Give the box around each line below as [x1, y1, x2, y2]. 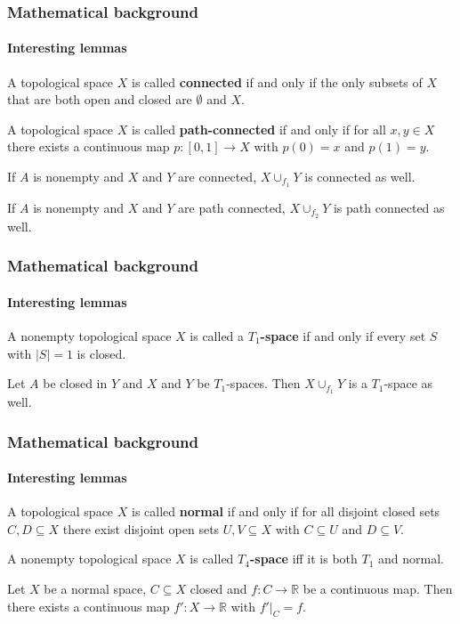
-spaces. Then [226, 374, 301, 393]
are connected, [178, 167, 257, 186]
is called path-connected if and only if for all [131, 119, 386, 138]
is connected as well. [304, 167, 416, 186]
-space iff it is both [249, 549, 358, 568]
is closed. [77, 344, 126, 362]
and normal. [378, 549, 445, 568]
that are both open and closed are [7, 90, 192, 109]
